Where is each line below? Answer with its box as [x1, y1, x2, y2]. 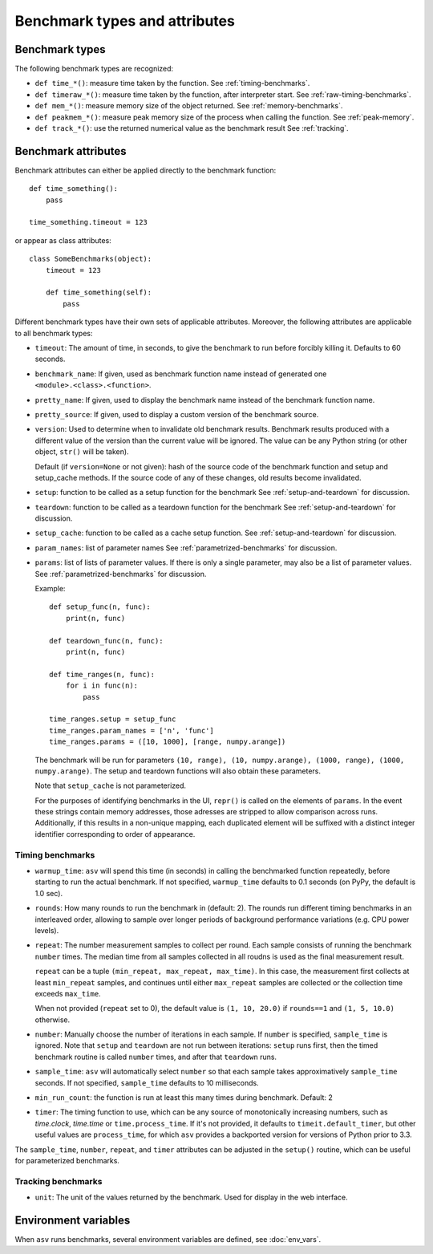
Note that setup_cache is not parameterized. [34, 781, 187, 790]
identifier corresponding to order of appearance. [34, 829, 196, 838]
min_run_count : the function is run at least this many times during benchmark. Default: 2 [34, 1093, 333, 1102]
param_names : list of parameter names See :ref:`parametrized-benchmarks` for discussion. [34, 542, 338, 553]
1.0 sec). [34, 888, 63, 898]
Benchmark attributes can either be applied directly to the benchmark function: [14, 165, 277, 175]
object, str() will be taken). [34, 447, 129, 457]
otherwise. [34, 1015, 71, 1025]
